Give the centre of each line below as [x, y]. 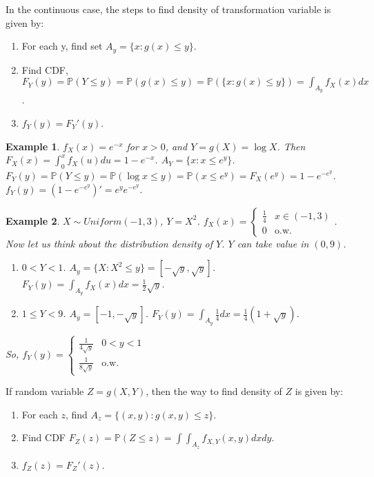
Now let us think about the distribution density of [109, 243]
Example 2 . [33, 220]
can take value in [273, 243]
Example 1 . [33, 146]
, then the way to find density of [214, 391]
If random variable [45, 391]
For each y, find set [62, 46]
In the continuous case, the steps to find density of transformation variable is [168, 9]
